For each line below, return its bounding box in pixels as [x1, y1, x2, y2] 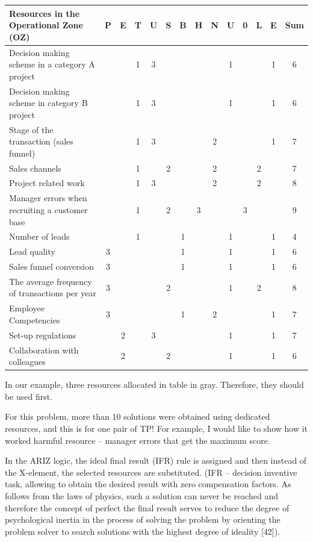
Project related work [9, 176, 85, 189]
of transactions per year [9, 287, 96, 299]
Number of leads [9, 230, 70, 243]
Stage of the [9, 123, 54, 135]
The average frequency [9, 275, 92, 287]
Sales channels [9, 161, 61, 174]
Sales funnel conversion [9, 260, 94, 273]
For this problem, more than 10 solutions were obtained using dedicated [5, 410, 270, 423]
